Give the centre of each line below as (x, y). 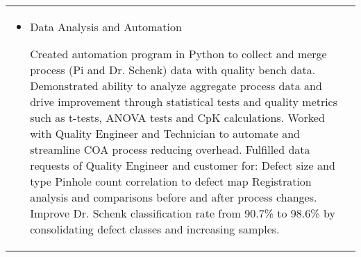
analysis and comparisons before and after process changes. (174, 197)
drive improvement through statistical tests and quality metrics (184, 101)
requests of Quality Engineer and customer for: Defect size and (183, 165)
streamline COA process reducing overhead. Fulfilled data (170, 149)
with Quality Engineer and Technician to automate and (165, 133)
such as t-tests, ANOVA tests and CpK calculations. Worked (177, 117)
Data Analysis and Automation (106, 27)
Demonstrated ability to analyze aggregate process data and (176, 86)
